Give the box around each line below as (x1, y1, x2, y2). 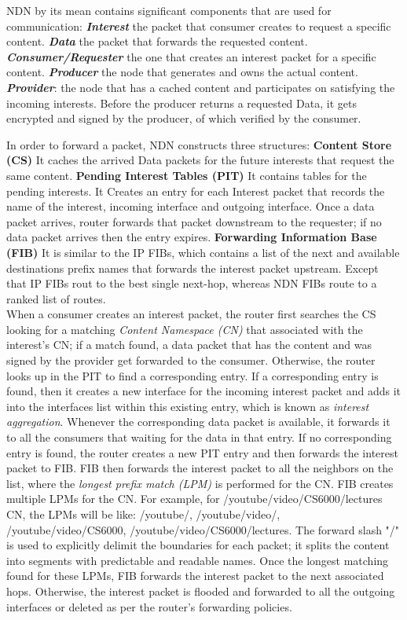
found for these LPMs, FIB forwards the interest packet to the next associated (6, 567, 384, 584)
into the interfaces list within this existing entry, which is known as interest (6, 398, 369, 414)
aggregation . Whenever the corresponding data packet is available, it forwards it (6, 413, 390, 430)
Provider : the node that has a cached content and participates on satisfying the (6, 79, 395, 95)
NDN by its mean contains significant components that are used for (6, 2, 332, 18)
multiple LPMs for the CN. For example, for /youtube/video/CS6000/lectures (6, 490, 383, 507)
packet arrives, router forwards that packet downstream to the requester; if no (6, 213, 382, 229)
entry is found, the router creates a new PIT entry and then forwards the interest (6, 444, 398, 460)
